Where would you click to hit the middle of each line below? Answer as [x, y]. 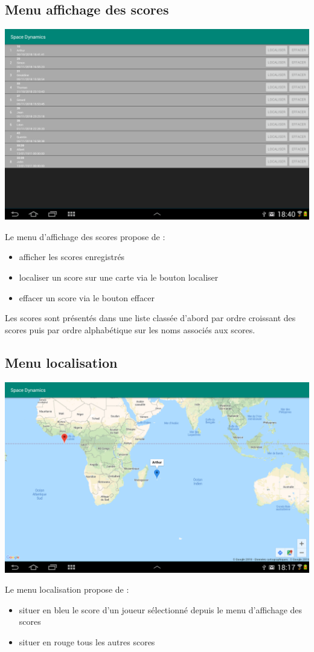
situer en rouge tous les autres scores [87, 641]
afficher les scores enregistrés [72, 257]
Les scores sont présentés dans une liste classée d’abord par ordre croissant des [150, 318]
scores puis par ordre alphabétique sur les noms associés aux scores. [130, 329]
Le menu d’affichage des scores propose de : [85, 236]
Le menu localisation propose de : [67, 589]
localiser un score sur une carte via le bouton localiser [119, 277]
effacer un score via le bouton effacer [87, 297]
